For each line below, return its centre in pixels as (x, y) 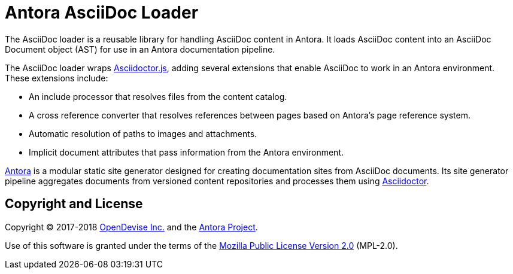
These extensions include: (57, 78)
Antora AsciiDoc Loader (102, 13)
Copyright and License (74, 204)
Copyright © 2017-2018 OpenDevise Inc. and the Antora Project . (131, 227)
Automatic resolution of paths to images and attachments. (143, 133)
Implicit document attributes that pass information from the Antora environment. (186, 152)
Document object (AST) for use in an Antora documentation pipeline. (140, 49)
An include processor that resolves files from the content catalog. (158, 96)
